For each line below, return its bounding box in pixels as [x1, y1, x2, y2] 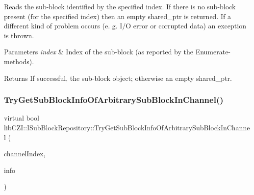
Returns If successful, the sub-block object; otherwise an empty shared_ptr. [4, 73, 232, 83]
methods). [4, 56, 34, 66]
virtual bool [4, 113, 40, 123]
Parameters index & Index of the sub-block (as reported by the [4, 47, 193, 57]
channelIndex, [4, 148, 46, 159]
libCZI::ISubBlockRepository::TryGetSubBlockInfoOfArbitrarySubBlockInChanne [4, 122, 250, 132]
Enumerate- [195, 47, 231, 57]
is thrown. [4, 30, 34, 40]
